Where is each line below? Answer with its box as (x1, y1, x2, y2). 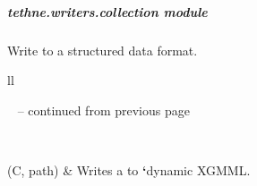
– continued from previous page (17, 100, 190, 119)
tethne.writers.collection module (7, 2, 208, 21)
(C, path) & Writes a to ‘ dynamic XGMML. (7, 160, 251, 179)
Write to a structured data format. (7, 40, 198, 59)
